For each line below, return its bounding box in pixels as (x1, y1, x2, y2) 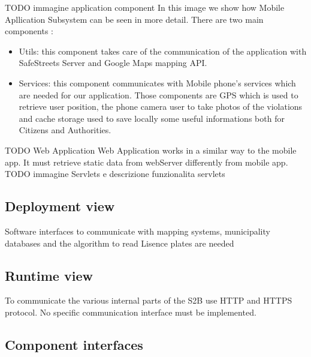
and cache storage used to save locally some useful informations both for (19, 112, 285, 124)
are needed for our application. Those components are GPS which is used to (19, 88, 298, 101)
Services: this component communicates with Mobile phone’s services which (19, 76, 296, 89)
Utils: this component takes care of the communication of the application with (19, 44, 307, 57)
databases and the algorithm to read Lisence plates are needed (5, 236, 234, 249)
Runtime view (5, 266, 93, 284)
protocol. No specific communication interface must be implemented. (5, 305, 256, 318)
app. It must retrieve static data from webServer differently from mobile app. (5, 155, 288, 168)
